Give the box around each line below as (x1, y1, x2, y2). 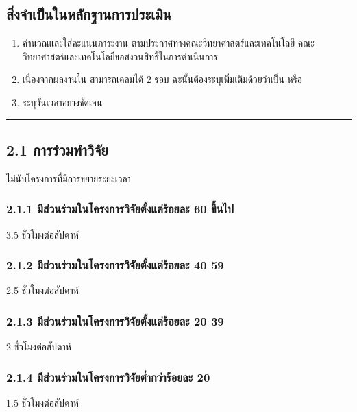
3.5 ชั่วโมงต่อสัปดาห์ (6, 227, 79, 241)
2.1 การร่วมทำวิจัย (6, 138, 108, 160)
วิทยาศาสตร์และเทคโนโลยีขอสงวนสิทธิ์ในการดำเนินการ (22, 49, 218, 63)
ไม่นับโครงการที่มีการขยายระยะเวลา (6, 171, 131, 185)
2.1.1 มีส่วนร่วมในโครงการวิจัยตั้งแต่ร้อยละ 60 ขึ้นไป (6, 200, 234, 217)
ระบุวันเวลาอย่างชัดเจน (22, 95, 103, 109)
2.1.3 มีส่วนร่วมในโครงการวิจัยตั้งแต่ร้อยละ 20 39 (6, 312, 224, 329)
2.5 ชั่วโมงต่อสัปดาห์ (6, 283, 79, 298)
